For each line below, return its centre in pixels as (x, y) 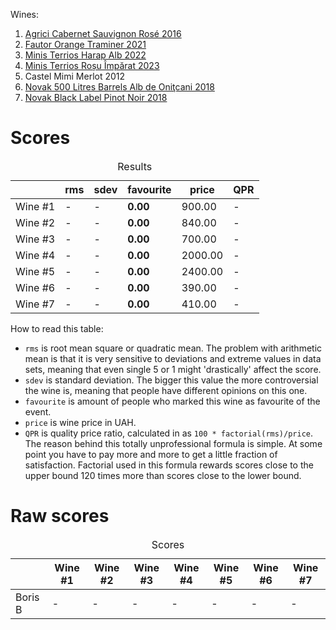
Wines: (25, 14)
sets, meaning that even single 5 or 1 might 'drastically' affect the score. (173, 369)
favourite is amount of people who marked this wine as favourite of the (172, 401)
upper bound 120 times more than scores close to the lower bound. (163, 475)
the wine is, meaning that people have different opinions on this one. (166, 390)
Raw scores (60, 516)
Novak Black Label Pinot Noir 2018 (96, 97)
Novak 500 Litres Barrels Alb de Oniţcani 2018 (119, 87)
